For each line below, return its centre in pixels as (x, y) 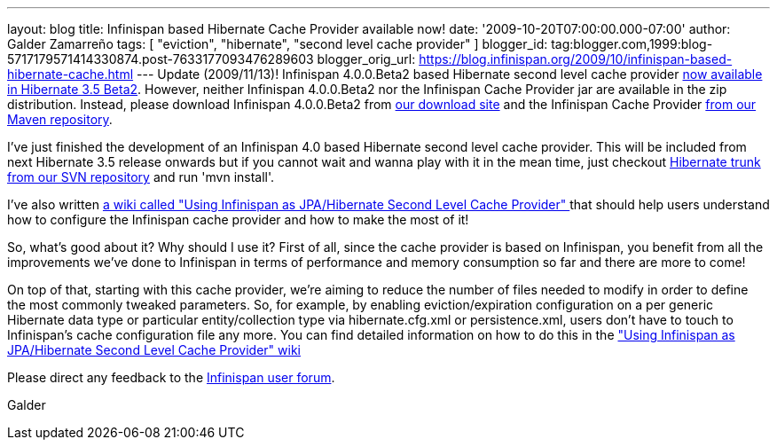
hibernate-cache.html (71, 74)
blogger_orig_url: (366, 59)
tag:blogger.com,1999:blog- (632, 44)
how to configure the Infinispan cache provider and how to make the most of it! (238, 220)
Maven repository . (60, 119)
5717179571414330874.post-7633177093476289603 (161, 59)
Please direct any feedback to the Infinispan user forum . (171, 377)
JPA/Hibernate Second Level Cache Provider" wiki (154, 350)
